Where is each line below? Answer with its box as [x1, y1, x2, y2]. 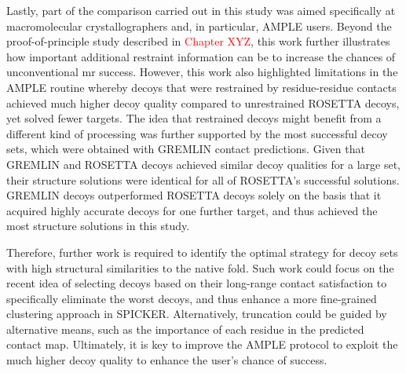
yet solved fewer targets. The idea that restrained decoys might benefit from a [6, 110, 382, 126]
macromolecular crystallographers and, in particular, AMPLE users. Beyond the [6, 17, 392, 34]
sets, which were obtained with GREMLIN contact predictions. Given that [6, 141, 365, 157]
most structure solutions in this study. [6, 218, 190, 234]
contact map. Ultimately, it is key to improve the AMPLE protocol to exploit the [6, 336, 398, 353]
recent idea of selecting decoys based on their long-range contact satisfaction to [6, 275, 387, 291]
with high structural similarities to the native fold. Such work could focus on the [6, 259, 394, 276]
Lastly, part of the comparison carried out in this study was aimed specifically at [6, 2, 396, 18]
